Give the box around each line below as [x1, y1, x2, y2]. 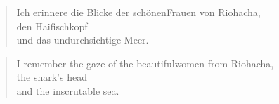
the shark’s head [16, 70, 87, 84]
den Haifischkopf [16, 18, 88, 33]
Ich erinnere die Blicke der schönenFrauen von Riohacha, [16, 5, 261, 19]
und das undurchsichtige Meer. [16, 32, 149, 47]
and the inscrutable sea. [16, 83, 119, 98]
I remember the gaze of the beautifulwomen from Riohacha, [16, 56, 274, 70]
